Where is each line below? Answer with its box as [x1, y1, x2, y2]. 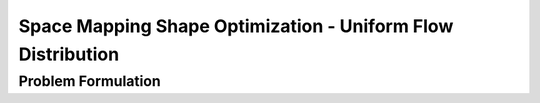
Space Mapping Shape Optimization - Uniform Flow [18, 15, 454, 37]
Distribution [18, 43, 120, 65]
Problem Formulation [18, 72, 161, 90]
